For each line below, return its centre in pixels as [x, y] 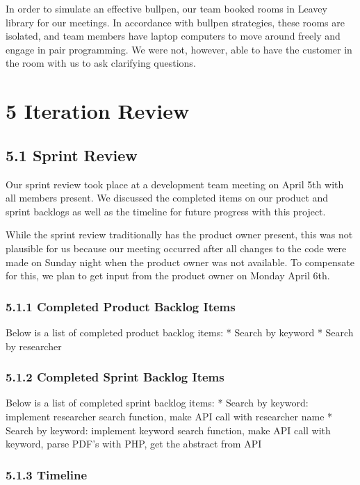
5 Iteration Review [98, 111]
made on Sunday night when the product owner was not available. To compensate [180, 262]
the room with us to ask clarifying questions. [101, 63]
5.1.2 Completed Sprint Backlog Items [115, 377]
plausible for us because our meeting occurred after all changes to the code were [176, 248]
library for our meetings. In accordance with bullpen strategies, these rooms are [175, 22]
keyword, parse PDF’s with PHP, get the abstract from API [134, 444]
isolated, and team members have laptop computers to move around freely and [173, 36]
